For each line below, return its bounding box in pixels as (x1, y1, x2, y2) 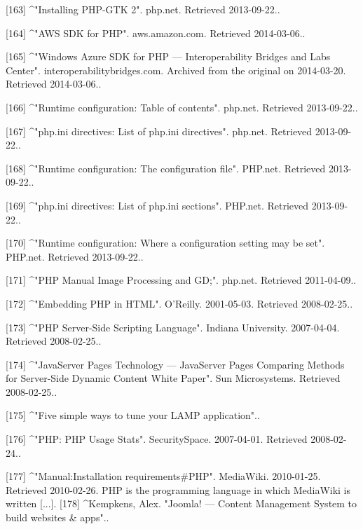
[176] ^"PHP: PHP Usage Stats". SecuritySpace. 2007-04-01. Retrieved (6, 432, 308, 446)
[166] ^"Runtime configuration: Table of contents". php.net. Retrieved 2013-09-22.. (6, 99, 358, 114)
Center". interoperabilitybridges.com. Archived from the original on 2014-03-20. (6, 62, 346, 77)
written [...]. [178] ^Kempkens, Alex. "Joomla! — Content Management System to (6, 496, 357, 511)
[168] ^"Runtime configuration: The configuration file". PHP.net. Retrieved (6, 160, 326, 175)
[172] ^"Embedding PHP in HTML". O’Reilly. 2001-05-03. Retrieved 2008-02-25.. (6, 296, 353, 310)
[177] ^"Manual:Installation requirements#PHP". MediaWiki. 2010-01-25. (6, 469, 321, 483)
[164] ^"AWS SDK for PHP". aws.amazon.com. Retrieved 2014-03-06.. (6, 25, 306, 40)
